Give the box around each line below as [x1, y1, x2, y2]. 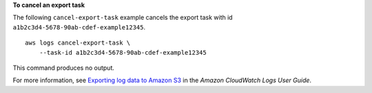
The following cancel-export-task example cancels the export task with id [12, 14, 234, 22]
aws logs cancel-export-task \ [25, 39, 131, 47]
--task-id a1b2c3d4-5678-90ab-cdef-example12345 [39, 49, 207, 56]
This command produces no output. [12, 64, 115, 72]
